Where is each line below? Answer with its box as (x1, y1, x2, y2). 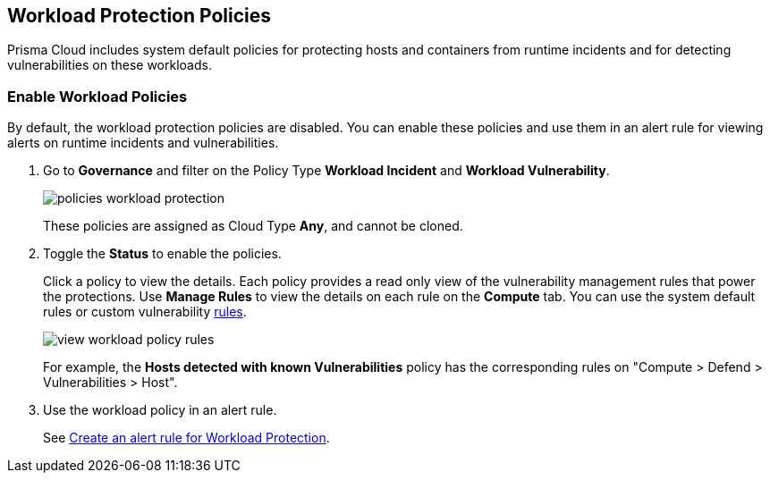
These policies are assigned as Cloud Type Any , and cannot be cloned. (43, 218, 463, 234)
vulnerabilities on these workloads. (7, 57, 212, 73)
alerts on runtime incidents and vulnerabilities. (7, 135, 279, 151)
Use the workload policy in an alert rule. (43, 402, 277, 418)
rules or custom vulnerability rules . (43, 304, 247, 320)
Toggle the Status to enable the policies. (43, 246, 282, 262)
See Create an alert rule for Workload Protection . (43, 430, 330, 446)
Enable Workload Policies (7, 87, 188, 105)
